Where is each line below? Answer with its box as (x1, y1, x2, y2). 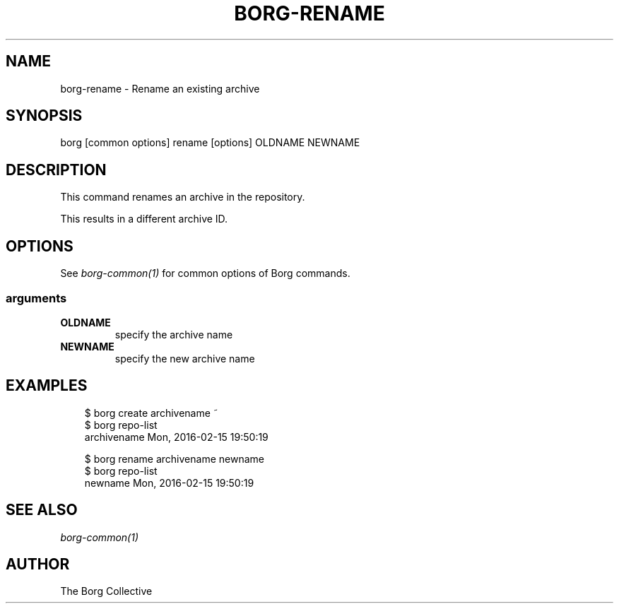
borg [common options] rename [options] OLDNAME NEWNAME (60, 136, 360, 149)
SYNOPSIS (6, 107, 83, 125)
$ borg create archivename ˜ (84, 406, 218, 419)
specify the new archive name (114, 352, 255, 365)
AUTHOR (6, 555, 70, 573)
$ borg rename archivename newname (84, 452, 264, 465)
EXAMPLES (6, 377, 88, 395)
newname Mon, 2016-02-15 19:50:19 (84, 476, 254, 489)
